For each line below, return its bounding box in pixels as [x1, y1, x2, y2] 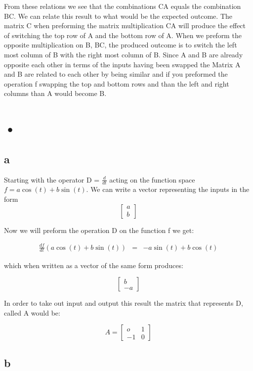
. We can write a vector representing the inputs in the [86, 184, 250, 194]
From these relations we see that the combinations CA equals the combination [4, 1, 241, 11]
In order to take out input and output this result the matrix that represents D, [4, 298, 243, 308]
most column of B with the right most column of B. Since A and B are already [4, 49, 243, 59]
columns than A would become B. [4, 88, 107, 98]
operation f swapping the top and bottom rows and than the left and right [4, 78, 229, 89]
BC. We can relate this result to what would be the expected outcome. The [4, 10, 232, 21]
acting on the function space [109, 174, 195, 185]
